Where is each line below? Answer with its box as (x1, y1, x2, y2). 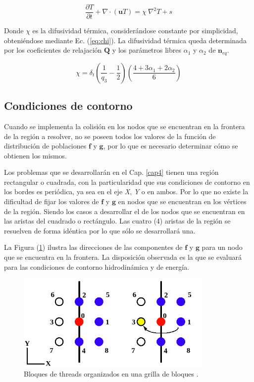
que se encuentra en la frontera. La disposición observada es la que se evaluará (4, 252, 242, 262)
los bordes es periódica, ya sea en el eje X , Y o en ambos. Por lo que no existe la (4, 186, 249, 197)
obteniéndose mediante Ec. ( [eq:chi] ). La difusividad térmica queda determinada (4, 35, 247, 45)
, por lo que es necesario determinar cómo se (103, 141, 238, 151)
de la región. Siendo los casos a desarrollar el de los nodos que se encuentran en (4, 206, 245, 216)
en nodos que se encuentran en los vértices (118, 196, 247, 207)
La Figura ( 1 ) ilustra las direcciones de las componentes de (4, 242, 183, 252)
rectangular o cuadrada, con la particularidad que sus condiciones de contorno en (4, 176, 250, 187)
